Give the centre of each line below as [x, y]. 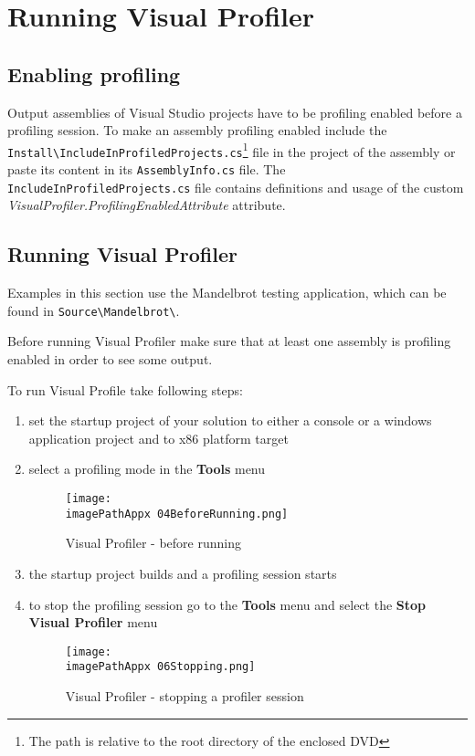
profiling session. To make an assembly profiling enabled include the [197, 130]
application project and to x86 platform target [158, 438]
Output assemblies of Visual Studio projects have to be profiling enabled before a [235, 112]
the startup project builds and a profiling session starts [183, 573]
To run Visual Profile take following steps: [125, 389]
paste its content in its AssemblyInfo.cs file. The [147, 169]
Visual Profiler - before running [153, 543]
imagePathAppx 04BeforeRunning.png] [177, 514]
